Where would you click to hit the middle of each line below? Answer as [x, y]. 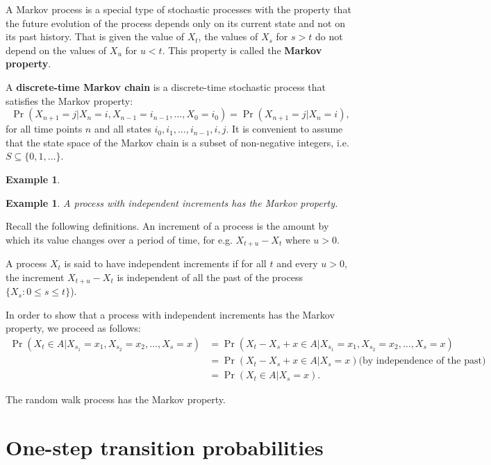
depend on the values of [56, 50]
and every [297, 263]
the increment [35, 277]
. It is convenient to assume [284, 129]
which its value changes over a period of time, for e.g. [119, 239]
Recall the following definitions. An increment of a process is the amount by [167, 226]
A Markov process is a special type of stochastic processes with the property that [178, 9]
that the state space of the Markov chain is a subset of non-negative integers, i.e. [177, 142]
